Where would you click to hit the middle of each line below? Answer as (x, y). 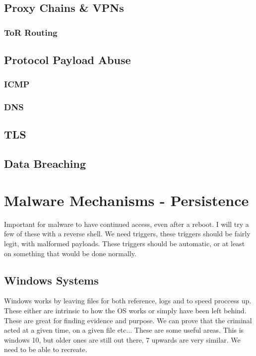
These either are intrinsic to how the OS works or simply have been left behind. (125, 310)
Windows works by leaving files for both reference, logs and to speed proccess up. (128, 301)
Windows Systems (51, 280)
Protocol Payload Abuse (67, 60)
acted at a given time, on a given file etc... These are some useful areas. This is (124, 330)
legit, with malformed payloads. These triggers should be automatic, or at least (125, 243)
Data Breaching (45, 164)
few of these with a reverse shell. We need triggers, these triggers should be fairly (127, 234)
